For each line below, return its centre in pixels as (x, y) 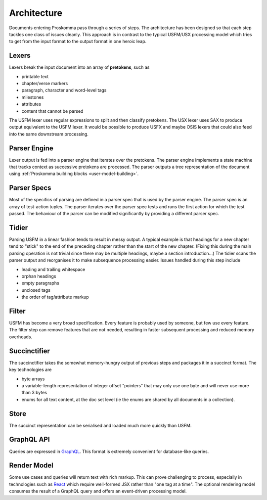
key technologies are (30, 370)
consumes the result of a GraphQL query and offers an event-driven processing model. (98, 491)
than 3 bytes (34, 393)
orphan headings (39, 276)
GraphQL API (29, 439)
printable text (35, 76)
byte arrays (33, 379)
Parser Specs (30, 188)
